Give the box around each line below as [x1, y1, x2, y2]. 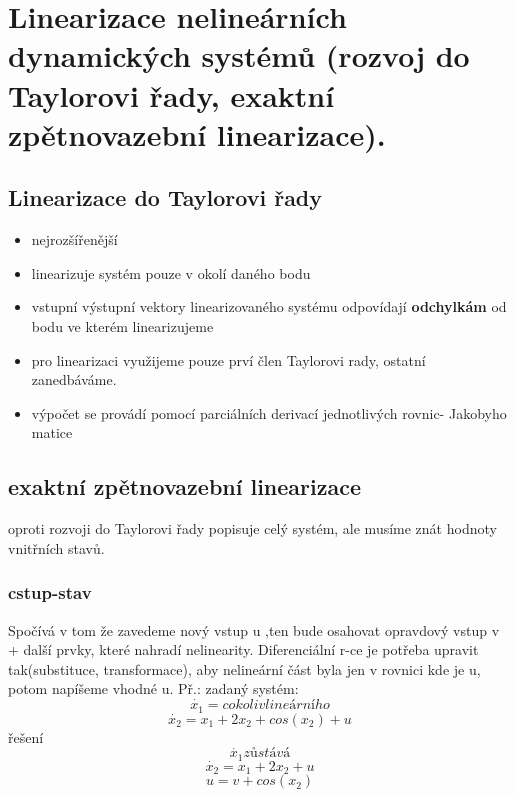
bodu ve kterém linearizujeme [31, 315, 214, 336]
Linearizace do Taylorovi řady [8, 182, 323, 213]
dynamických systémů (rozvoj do [8, 35, 470, 76]
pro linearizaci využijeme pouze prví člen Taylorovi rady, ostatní [31, 349, 426, 370]
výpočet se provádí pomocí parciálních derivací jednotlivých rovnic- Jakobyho [31, 402, 507, 423]
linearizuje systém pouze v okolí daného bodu [31, 262, 311, 283]
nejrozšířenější [31, 229, 118, 250]
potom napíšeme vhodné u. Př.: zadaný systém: [8, 678, 299, 699]
